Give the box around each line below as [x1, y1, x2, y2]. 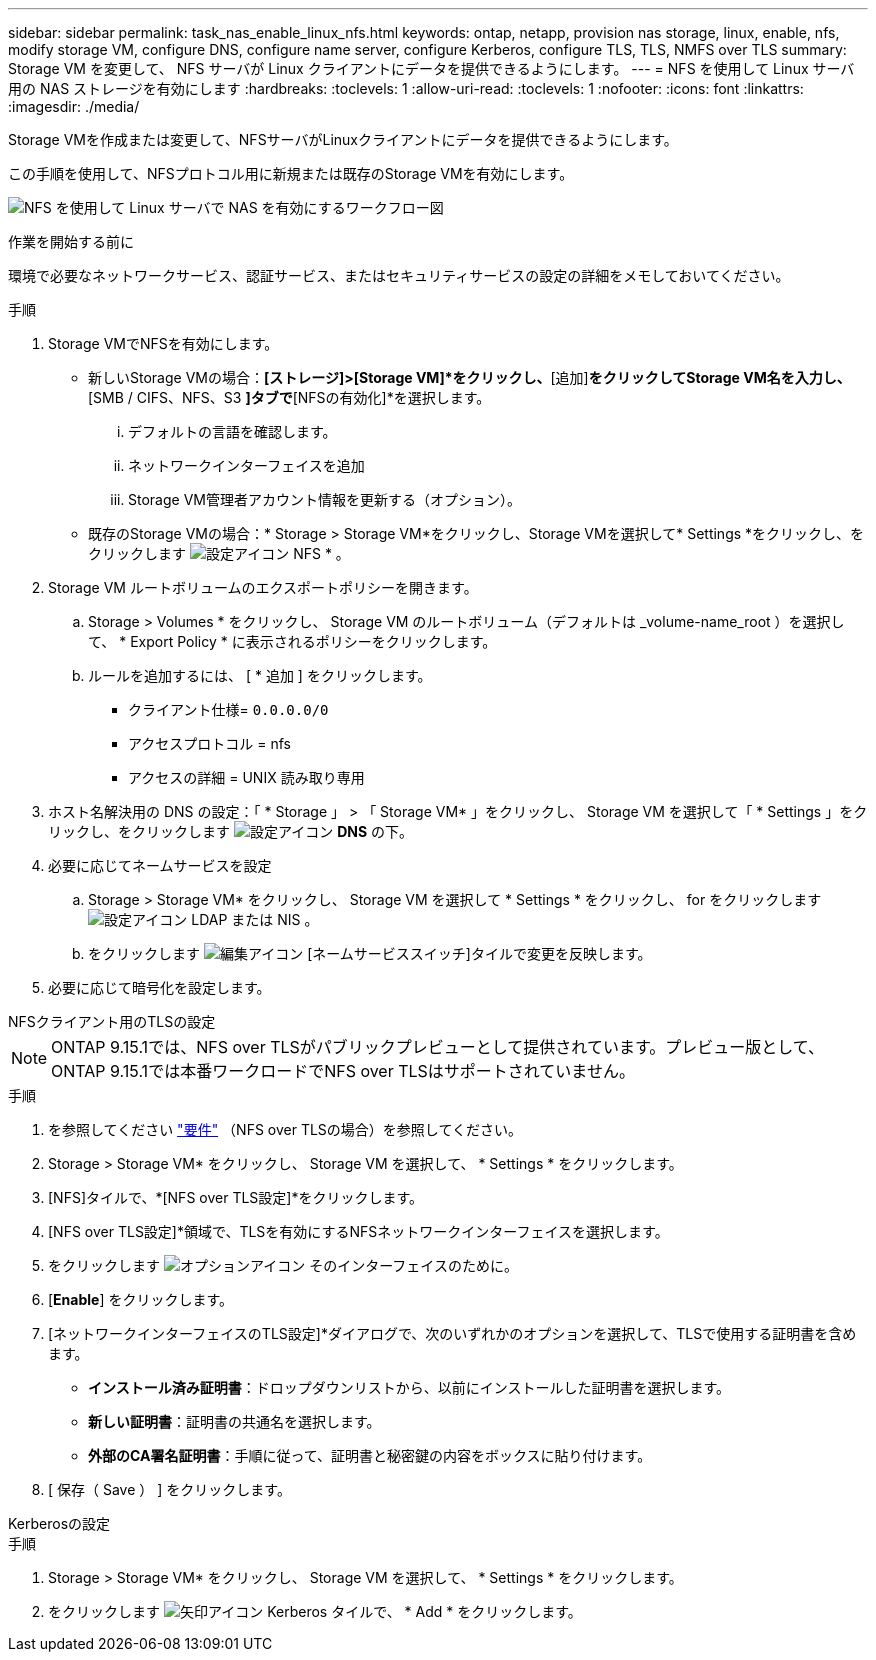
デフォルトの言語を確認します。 [128, 423, 337, 440]
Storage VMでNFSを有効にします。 [48, 335, 279, 352]
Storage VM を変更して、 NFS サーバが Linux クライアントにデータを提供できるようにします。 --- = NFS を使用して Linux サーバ [8, 60, 855, 77]
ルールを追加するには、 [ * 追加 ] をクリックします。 [88, 667, 432, 684]
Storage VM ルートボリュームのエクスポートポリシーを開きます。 [48, 579, 478, 596]
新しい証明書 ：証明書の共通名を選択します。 [88, 1413, 381, 1430]
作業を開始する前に [8, 233, 134, 250]
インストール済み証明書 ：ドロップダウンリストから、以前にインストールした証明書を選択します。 [88, 1379, 731, 1396]
